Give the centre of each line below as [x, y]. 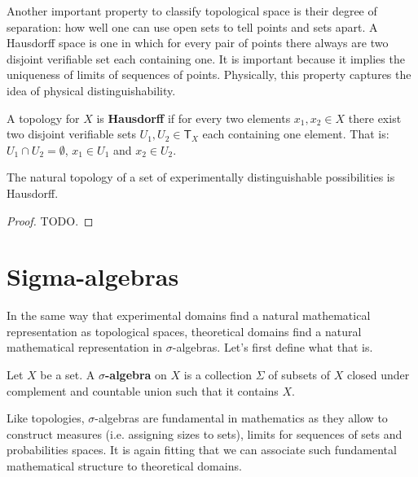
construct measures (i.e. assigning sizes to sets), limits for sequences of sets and [205, 433]
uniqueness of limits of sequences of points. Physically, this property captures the [209, 74]
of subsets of [299, 375]
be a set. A [68, 375]
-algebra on [136, 375]
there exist [375, 118]
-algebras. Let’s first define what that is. [273, 347]
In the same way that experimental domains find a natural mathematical [189, 315]
